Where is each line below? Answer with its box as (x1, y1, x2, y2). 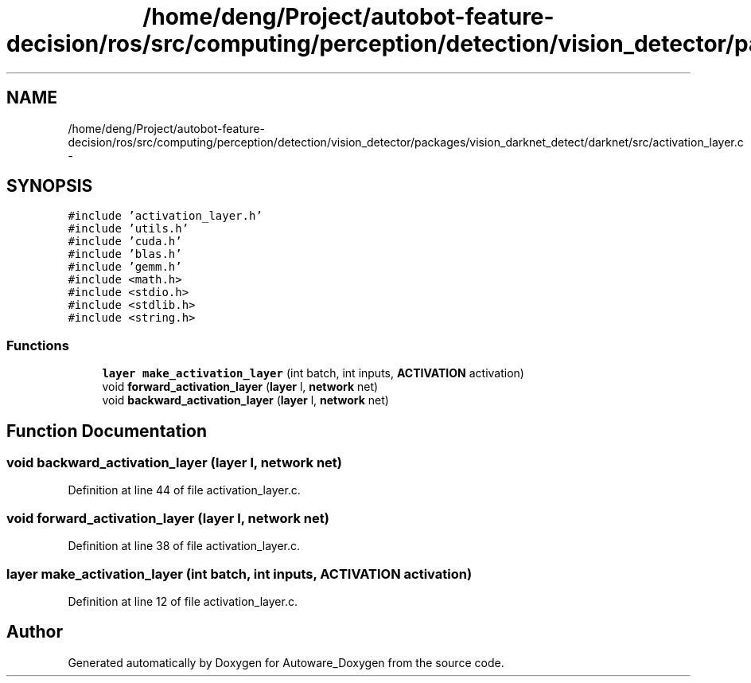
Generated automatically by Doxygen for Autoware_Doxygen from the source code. (68, 655, 504, 669)
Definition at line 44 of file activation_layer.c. (68, 483, 301, 498)
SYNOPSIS (6, 176, 93, 197)
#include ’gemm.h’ (68, 260, 182, 274)
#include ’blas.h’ (68, 248, 182, 261)
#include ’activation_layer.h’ (68, 209, 263, 223)
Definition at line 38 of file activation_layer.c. (68, 539, 301, 553)
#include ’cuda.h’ (68, 235, 182, 248)
